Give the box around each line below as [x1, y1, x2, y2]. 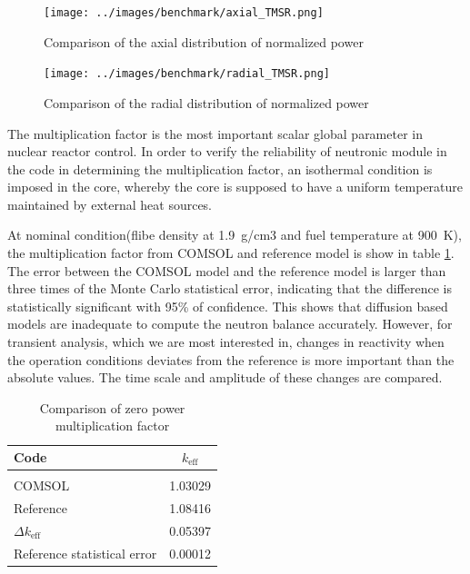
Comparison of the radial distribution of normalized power [44, 93, 369, 112]
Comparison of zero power [39, 398, 185, 417]
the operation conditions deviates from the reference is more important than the [7, 350, 455, 369]
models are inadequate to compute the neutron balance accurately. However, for [7, 314, 453, 333]
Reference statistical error [14, 543, 157, 562]
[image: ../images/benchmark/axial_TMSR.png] [44, 6, 324, 19]
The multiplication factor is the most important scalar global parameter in [7, 124, 423, 143]
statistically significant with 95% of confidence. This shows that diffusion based [7, 296, 448, 315]
